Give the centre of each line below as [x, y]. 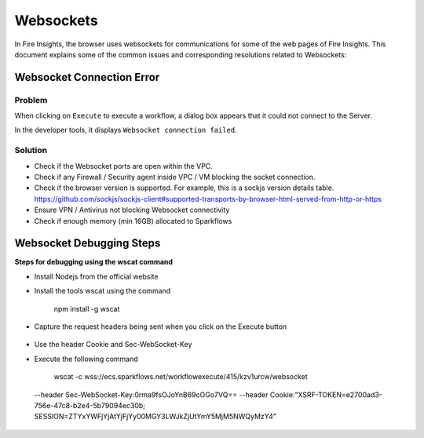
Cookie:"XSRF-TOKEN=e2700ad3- [326, 394]
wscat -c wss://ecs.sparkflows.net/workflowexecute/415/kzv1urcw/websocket [181, 377]
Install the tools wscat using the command [102, 291]
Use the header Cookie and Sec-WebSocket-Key [113, 345]
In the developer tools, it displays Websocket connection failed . [126, 130]
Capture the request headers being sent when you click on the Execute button [161, 327]
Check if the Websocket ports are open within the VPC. [124, 166]
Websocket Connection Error [87, 77]
